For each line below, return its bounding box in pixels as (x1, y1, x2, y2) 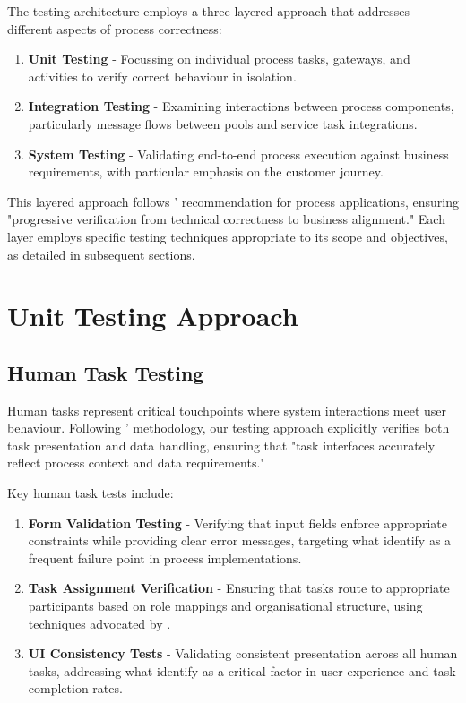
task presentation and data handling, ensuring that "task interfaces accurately (7, 435, 436, 454)
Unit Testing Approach (7, 297, 298, 334)
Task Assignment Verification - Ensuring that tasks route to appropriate (28, 579, 450, 597)
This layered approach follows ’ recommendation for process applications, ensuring (7, 192, 459, 210)
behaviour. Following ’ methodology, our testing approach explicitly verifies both (7, 418, 450, 437)
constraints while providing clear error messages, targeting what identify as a (28, 531, 452, 550)
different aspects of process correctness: (7, 19, 222, 38)
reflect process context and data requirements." (7, 453, 265, 472)
